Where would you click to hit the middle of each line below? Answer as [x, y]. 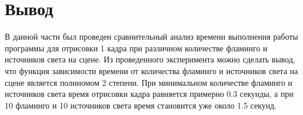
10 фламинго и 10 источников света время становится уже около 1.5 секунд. [141, 105]
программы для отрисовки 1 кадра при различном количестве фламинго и [136, 48]
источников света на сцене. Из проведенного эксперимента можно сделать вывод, [150, 59]
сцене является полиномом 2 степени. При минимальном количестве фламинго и [149, 82]
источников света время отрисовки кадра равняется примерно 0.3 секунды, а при [149, 94]
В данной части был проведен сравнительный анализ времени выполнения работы [151, 36]
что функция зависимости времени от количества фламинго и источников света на [151, 70]
